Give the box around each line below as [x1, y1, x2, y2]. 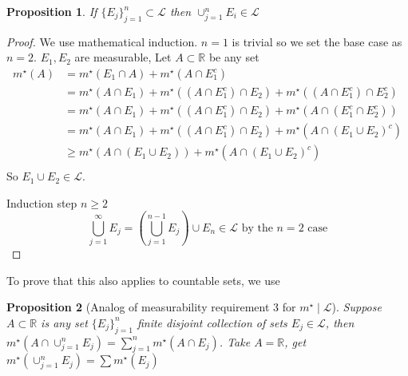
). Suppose [331, 299, 382, 315]
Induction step [6, 194, 77, 211]
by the [241, 222, 273, 234]
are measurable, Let [74, 49, 172, 65]
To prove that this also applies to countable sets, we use [6, 271, 280, 288]
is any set [41, 314, 88, 330]
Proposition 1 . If [6, 3, 97, 19]
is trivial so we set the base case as [232, 33, 402, 49]
